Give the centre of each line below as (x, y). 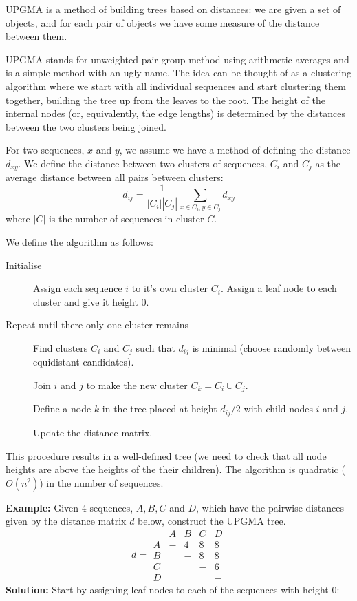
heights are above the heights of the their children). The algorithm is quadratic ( (175, 469)
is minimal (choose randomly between (272, 347)
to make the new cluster (137, 385)
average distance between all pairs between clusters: (115, 177)
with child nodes (278, 409)
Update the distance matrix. (93, 432)
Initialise (24, 265)
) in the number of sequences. (101, 482)
